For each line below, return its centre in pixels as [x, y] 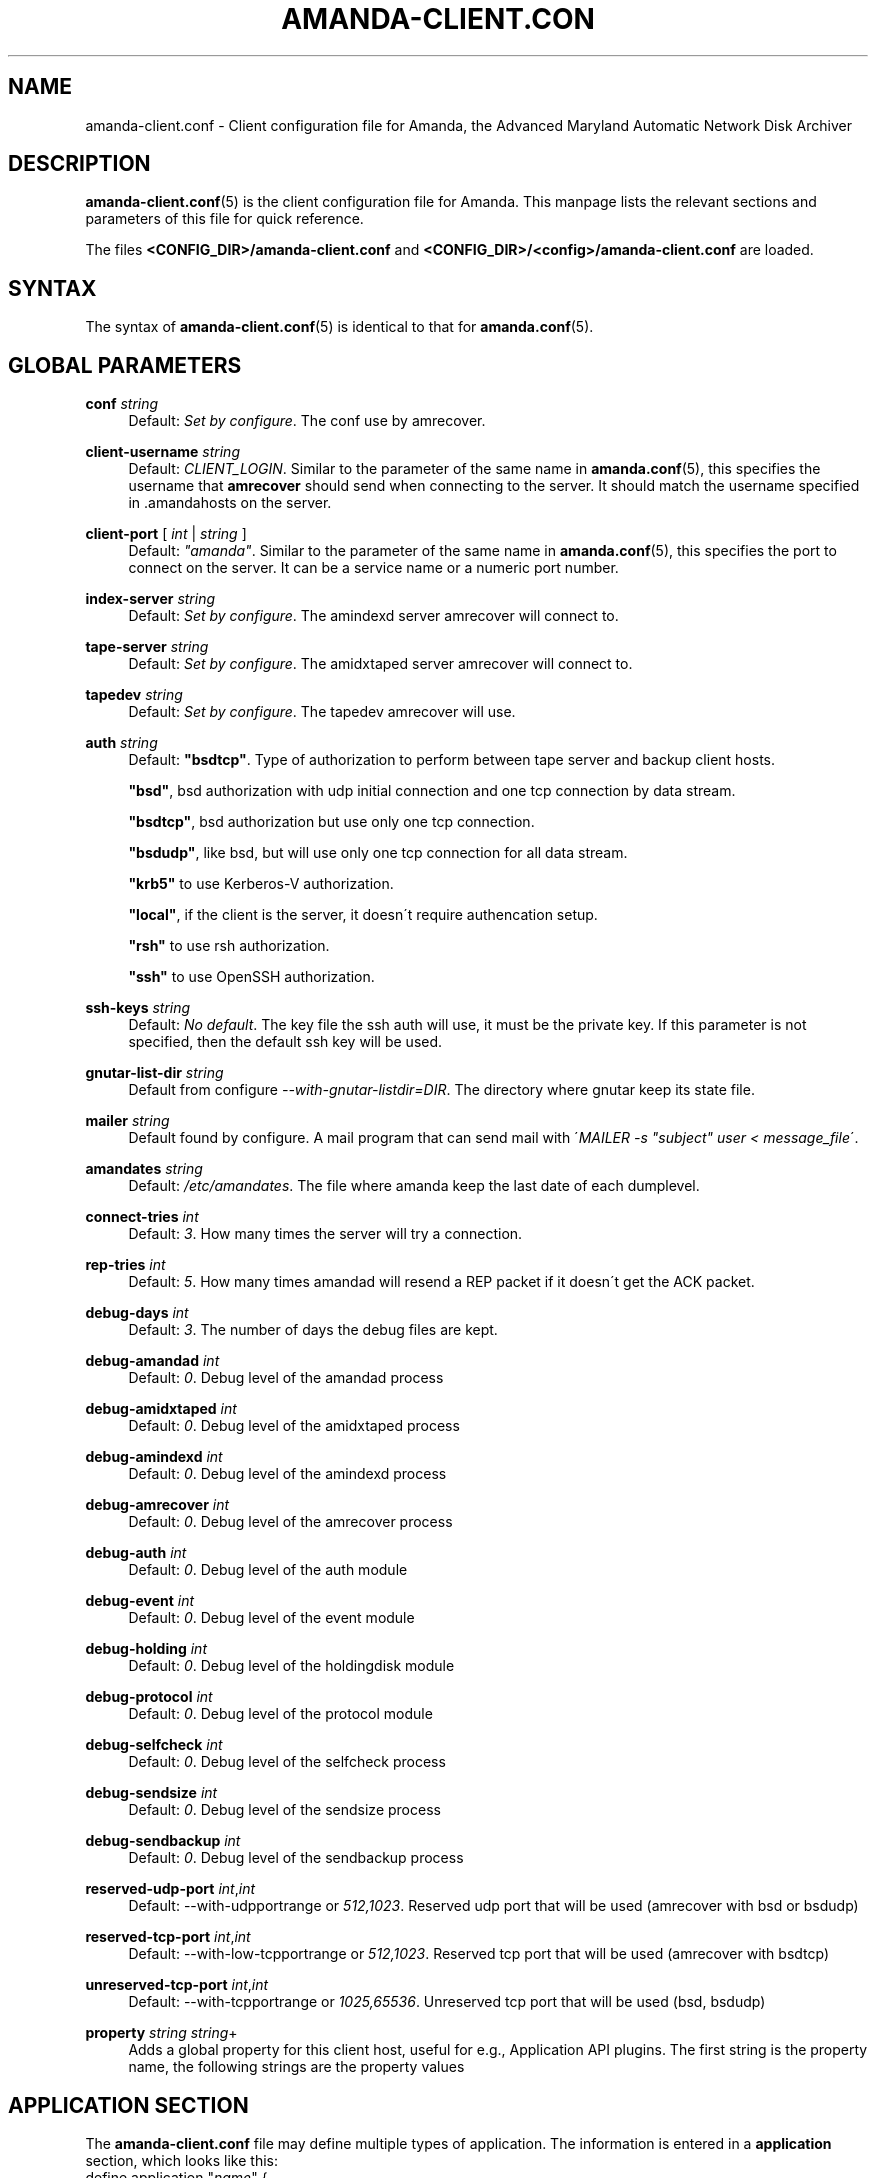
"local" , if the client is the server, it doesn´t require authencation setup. [363, 915]
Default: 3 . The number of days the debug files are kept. [313, 1330]
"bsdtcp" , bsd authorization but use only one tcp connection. [331, 822]
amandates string [144, 1169]
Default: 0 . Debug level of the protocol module [280, 1714]
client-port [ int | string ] [166, 534]
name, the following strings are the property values [296, 2067]
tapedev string [134, 695]
